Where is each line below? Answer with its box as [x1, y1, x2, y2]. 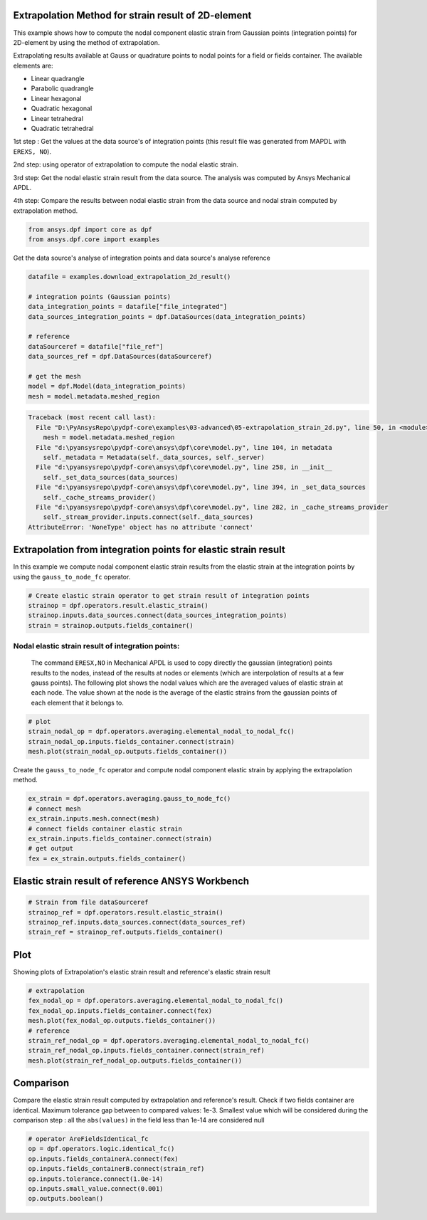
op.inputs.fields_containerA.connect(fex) [28, 1155, 179, 1163]
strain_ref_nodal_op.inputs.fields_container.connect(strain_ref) [28, 1046, 265, 1055]
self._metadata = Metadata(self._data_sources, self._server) [43, 453, 265, 461]
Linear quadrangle [31, 75, 85, 83]
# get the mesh [28, 372, 81, 381]
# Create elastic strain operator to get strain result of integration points [28, 591, 310, 599]
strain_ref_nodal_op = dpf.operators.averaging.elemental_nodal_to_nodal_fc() [28, 1036, 310, 1044]
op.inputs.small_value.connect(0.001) [28, 1184, 164, 1192]
